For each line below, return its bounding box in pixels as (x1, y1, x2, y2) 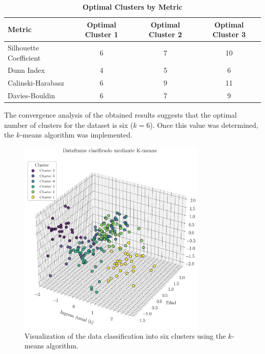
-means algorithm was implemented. (20, 129, 132, 140)
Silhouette (8, 42, 39, 53)
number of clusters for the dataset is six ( (4, 119, 134, 130)
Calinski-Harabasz (8, 77, 64, 88)
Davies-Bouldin (8, 90, 56, 101)
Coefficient (8, 52, 41, 63)
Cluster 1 (85, 29, 118, 40)
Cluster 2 (148, 29, 182, 40)
